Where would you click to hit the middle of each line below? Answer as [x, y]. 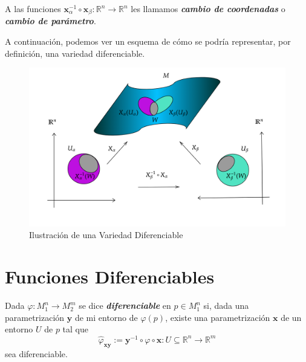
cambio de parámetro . [50, 21]
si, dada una [226, 305]
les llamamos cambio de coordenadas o [208, 8]
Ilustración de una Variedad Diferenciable [106, 235]
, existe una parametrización [218, 317]
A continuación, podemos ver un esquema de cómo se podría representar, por [148, 41]
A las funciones [33, 8]
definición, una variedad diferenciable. [75, 53]
